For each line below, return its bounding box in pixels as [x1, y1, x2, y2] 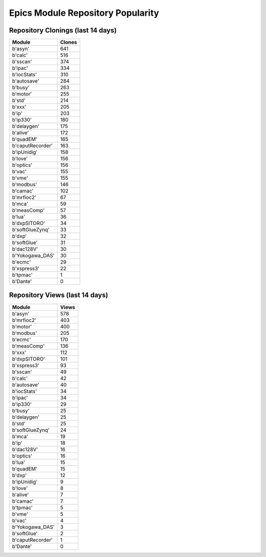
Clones [60, 39, 77, 46]
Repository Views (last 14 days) [9, 291, 108, 299]
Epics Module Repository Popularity [9, 7, 160, 18]
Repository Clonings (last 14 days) [9, 26, 117, 34]
